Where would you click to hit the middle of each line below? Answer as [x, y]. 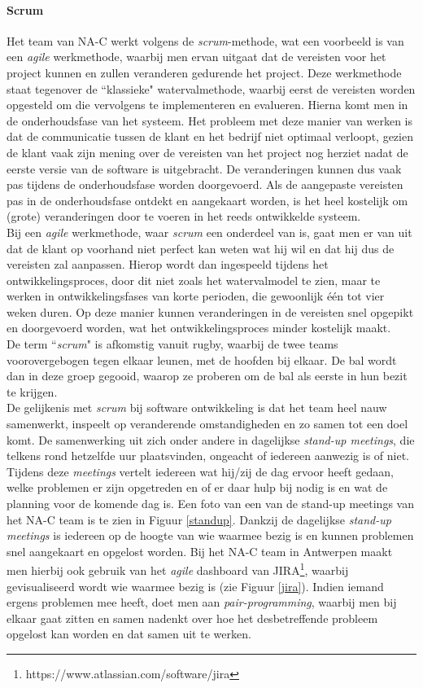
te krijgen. [32, 391]
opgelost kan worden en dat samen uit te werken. [129, 634]
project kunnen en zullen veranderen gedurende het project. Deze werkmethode [204, 72]
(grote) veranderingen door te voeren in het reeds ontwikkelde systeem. [184, 216]
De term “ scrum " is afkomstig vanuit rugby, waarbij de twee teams [172, 344]
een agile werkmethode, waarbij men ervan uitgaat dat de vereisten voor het [196, 57]
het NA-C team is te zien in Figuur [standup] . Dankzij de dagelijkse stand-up [199, 519]
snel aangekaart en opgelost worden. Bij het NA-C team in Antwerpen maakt [200, 551]
